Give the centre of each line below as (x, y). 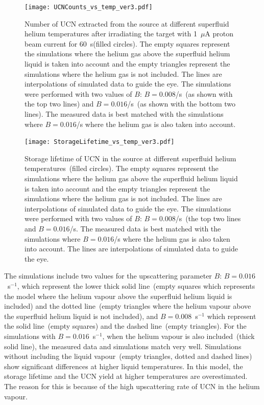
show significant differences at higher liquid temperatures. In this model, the (124, 366)
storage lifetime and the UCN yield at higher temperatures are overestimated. (126, 376)
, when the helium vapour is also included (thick (178, 336)
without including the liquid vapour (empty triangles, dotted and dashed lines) (128, 356)
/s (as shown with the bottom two (182, 104)
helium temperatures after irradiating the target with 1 (111, 34)
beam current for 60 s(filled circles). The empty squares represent (127, 43)
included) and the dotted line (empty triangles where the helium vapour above (128, 306)
